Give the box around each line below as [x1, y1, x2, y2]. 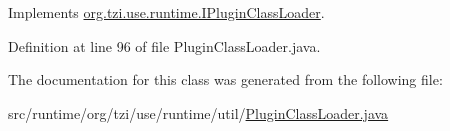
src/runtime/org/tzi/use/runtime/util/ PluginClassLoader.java [8, 102, 389, 123]
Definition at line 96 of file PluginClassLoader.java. [8, 35, 321, 56]
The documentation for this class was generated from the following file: [8, 69, 443, 90]
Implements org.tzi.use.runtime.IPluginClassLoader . [8, 2, 325, 22]
